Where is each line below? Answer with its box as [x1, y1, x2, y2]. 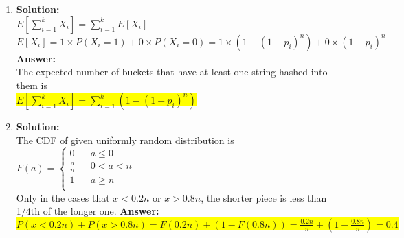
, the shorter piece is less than [201, 190, 327, 204]
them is [16, 78, 47, 92]
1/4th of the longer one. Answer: [16, 204, 159, 218]
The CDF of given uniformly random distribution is [16, 132, 234, 147]
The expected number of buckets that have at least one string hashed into [16, 64, 328, 79]
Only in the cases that [16, 190, 110, 204]
